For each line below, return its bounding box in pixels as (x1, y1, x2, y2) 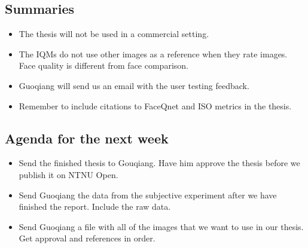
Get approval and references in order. (19, 232, 155, 244)
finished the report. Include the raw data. (19, 200, 171, 213)
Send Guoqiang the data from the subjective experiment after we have (19, 188, 277, 201)
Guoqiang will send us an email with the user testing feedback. (19, 79, 249, 91)
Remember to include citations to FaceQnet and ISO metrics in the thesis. (19, 99, 292, 112)
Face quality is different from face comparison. (19, 59, 188, 72)
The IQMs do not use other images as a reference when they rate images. (19, 47, 288, 60)
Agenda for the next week (5, 128, 169, 147)
